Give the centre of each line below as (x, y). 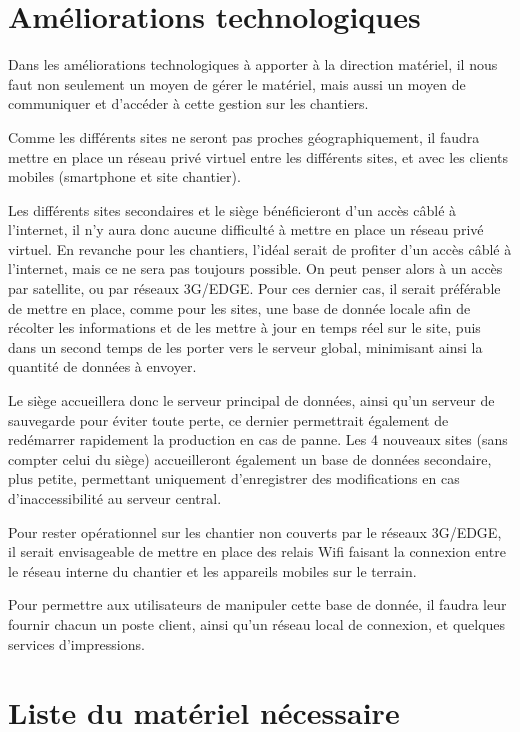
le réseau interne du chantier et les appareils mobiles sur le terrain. (212, 570)
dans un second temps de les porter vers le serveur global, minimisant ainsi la (245, 346)
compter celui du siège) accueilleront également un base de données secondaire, (250, 458)
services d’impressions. (76, 643)
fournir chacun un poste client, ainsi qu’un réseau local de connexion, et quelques (257, 623)
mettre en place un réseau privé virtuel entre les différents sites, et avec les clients (258, 156)
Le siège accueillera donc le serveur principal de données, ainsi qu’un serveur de (251, 400)
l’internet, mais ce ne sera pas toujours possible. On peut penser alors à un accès (255, 268)
